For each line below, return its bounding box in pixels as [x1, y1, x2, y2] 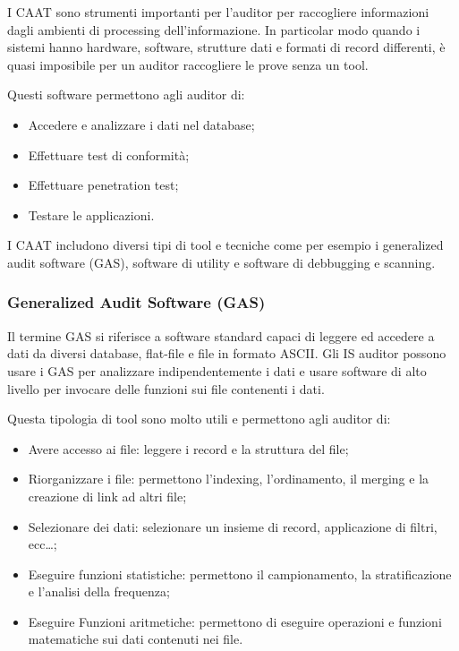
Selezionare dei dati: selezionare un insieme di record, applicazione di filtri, [28, 517, 438, 535]
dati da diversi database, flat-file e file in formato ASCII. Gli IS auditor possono [7, 344, 446, 363]
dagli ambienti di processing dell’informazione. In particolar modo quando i [7, 20, 421, 39]
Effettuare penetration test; [28, 176, 179, 194]
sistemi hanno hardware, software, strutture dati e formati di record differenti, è [7, 38, 446, 56]
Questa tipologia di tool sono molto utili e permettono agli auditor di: [7, 409, 391, 428]
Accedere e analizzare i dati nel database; [28, 115, 255, 133]
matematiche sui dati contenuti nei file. [28, 630, 243, 648]
